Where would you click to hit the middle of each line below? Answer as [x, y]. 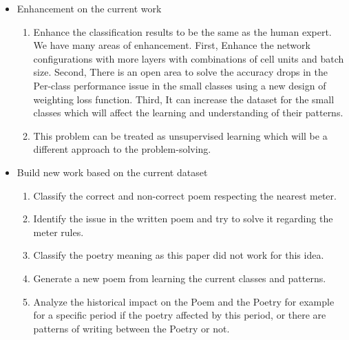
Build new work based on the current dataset [112, 172]
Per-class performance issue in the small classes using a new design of [180, 85]
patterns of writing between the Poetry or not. [131, 328]
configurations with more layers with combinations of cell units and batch [189, 58]
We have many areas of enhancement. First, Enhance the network [172, 45]
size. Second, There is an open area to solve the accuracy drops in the [181, 72]
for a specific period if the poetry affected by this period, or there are [180, 315]
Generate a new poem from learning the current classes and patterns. [180, 278]
